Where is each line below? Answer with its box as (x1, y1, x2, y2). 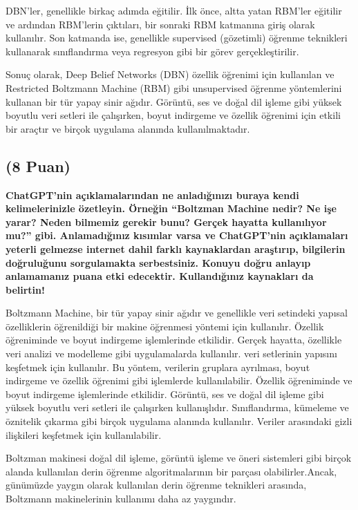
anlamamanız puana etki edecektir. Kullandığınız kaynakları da (6, 269, 314, 283)
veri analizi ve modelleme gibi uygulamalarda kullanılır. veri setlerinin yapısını (6, 346, 337, 361)
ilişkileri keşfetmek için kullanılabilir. (6, 427, 162, 442)
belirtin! (6, 282, 45, 296)
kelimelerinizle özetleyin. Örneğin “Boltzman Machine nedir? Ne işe (6, 201, 337, 216)
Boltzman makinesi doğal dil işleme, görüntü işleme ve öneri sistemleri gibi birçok (6, 451, 352, 465)
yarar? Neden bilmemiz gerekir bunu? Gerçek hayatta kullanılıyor (6, 214, 327, 229)
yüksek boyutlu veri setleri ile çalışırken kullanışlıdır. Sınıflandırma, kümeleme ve (6, 400, 349, 415)
